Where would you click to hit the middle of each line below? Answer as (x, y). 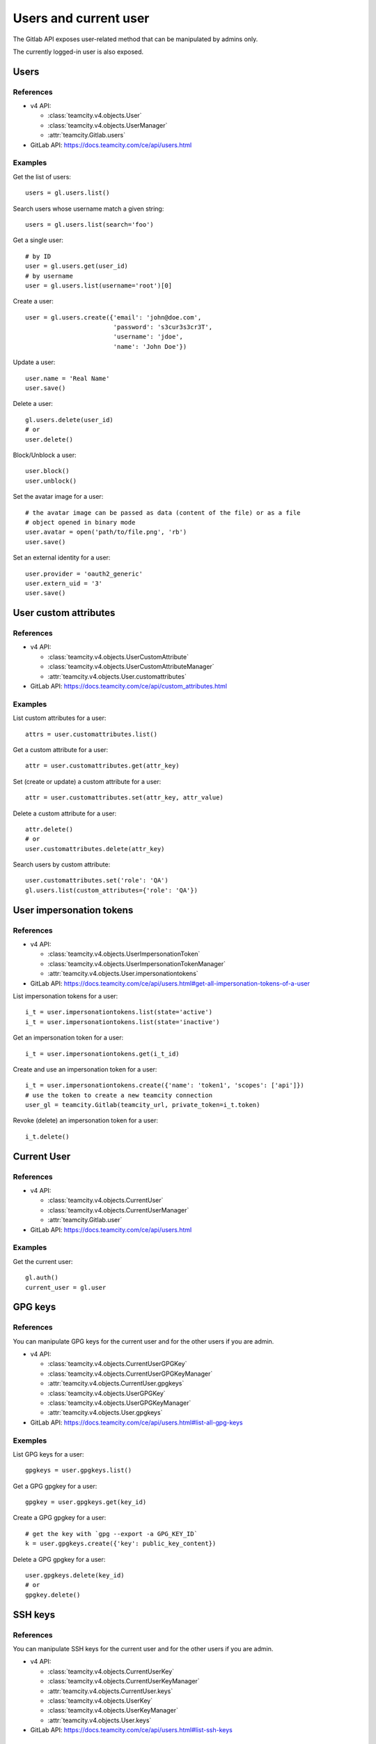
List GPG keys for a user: (48, 1454)
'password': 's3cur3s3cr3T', (163, 327)
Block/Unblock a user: (45, 455)
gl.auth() (42, 1278)
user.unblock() (51, 481)
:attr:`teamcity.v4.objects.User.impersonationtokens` (123, 974)
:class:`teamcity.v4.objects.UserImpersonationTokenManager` (137, 963)
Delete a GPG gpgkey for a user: (59, 1559)
